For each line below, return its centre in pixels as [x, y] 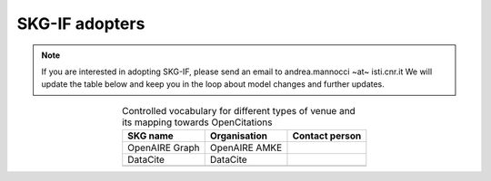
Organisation [239, 136]
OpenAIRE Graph [164, 148]
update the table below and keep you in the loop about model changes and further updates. [213, 84]
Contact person [327, 136]
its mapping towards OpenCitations [197, 122]
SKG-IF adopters [81, 24]
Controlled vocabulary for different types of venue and [239, 110]
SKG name [151, 136]
